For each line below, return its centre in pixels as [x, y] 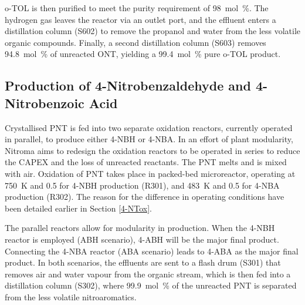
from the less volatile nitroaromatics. [71, 296]
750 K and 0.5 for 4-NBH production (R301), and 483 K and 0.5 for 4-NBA [142, 185]
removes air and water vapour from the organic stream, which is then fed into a [148, 274]
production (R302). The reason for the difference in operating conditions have [145, 197]
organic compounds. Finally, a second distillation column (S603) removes [135, 42]
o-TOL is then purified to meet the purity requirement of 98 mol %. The [137, 8]
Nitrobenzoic [45, 103]
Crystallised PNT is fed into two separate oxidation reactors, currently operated [149, 127]
